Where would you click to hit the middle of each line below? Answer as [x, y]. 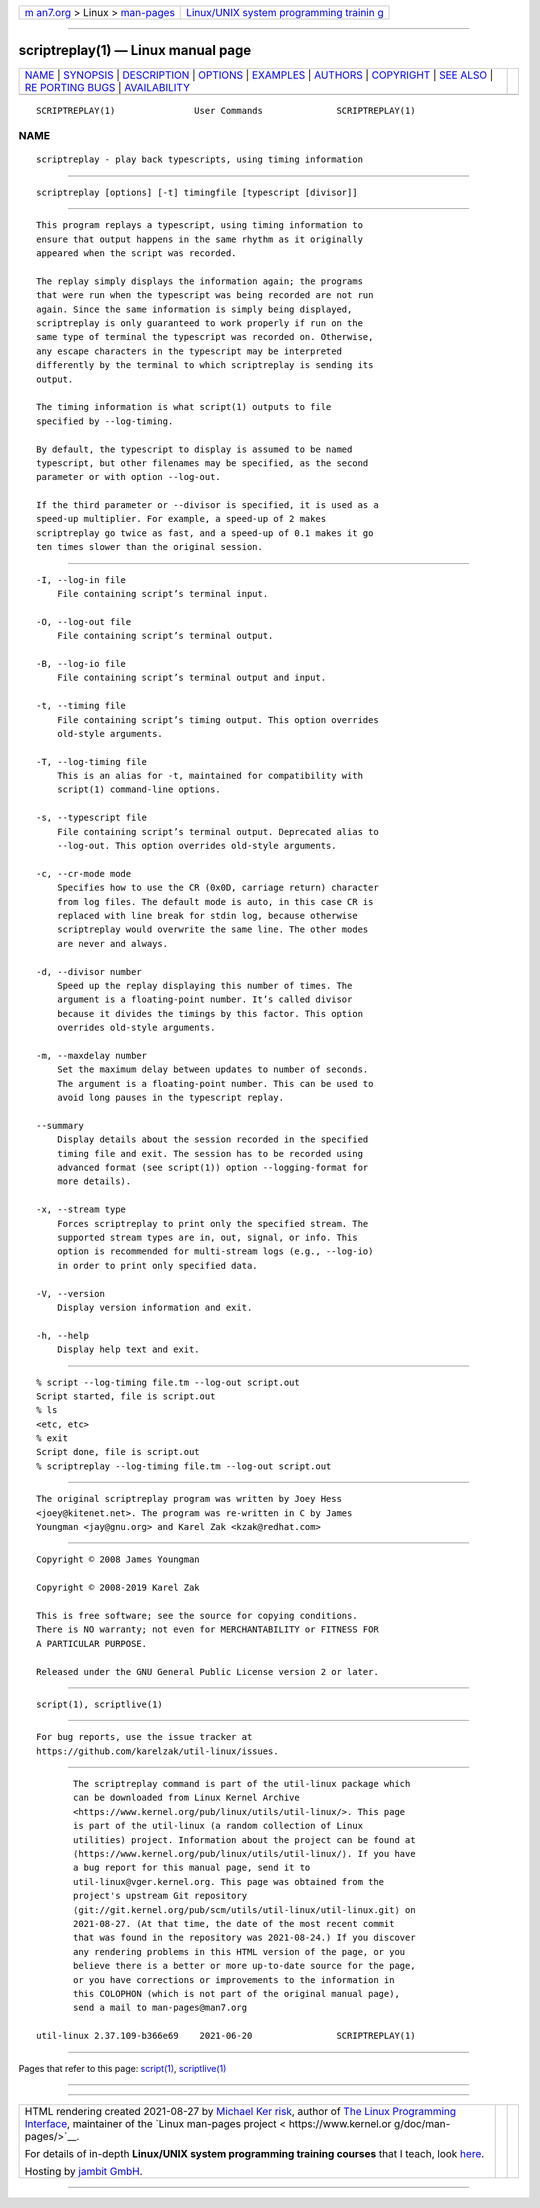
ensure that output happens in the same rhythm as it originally [200, 239]
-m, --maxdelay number [92, 1055]
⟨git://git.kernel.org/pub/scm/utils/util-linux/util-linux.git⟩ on [244, 1909]
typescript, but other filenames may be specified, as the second [202, 463]
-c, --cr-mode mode [84, 873]
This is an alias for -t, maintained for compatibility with [210, 776]
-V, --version [70, 1293]
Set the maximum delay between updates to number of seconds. [212, 1069]
